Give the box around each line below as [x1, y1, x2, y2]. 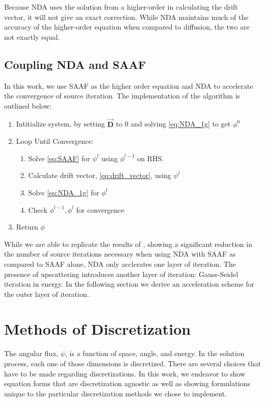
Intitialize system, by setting [16, 118, 105, 129]
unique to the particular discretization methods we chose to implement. [4, 388, 227, 398]
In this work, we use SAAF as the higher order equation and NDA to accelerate [4, 80, 253, 91]
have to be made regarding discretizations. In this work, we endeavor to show [4, 368, 246, 379]
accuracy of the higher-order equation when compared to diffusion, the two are [4, 21, 250, 32]
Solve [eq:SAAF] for [28, 153, 90, 163]
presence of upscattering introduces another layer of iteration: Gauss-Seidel [4, 268, 238, 279]
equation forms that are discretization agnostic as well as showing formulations [4, 378, 250, 389]
